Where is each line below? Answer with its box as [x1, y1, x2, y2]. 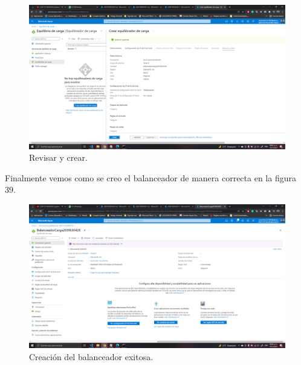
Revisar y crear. [29, 151, 88, 164]
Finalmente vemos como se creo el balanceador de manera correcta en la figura [5, 171, 296, 184]
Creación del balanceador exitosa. [29, 350, 154, 363]
